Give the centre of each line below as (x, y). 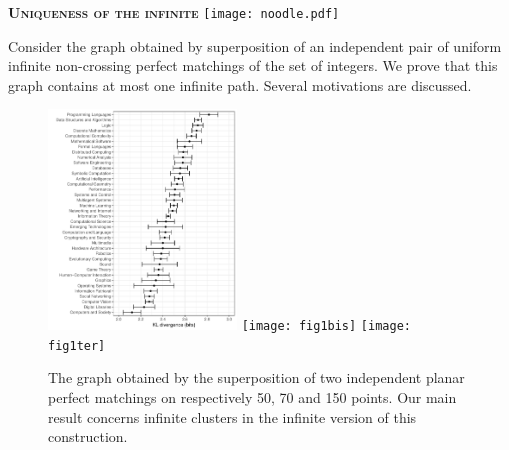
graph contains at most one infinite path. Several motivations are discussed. (240, 84)
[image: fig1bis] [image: (326, 326)
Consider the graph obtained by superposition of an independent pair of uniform (255, 45)
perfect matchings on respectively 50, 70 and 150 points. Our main (252, 396)
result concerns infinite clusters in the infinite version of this (232, 416)
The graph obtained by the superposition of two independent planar (256, 377)
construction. (88, 436)
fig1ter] (77, 345)
